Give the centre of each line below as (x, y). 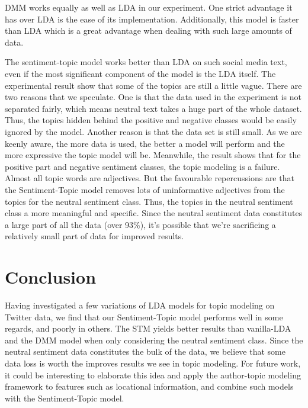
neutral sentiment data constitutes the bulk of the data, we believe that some (145, 351)
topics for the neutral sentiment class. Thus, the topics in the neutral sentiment (149, 201)
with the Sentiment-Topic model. (65, 398)
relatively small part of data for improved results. (94, 236)
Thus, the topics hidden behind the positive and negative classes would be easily (151, 120)
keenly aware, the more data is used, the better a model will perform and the (145, 143)
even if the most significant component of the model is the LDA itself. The (140, 73)
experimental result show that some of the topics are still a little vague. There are (153, 85)
